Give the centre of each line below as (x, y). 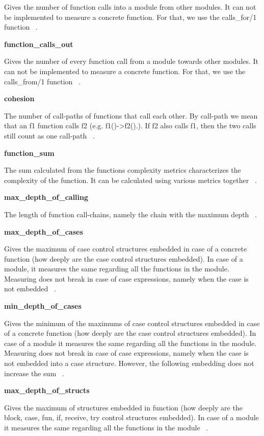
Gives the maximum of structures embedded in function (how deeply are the (123, 407)
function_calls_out (39, 44)
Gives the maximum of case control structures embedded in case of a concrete (126, 249)
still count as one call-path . (49, 135)
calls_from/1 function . (42, 81)
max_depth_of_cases (44, 231)
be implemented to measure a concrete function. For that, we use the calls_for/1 (130, 17)
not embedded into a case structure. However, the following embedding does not (129, 363)
